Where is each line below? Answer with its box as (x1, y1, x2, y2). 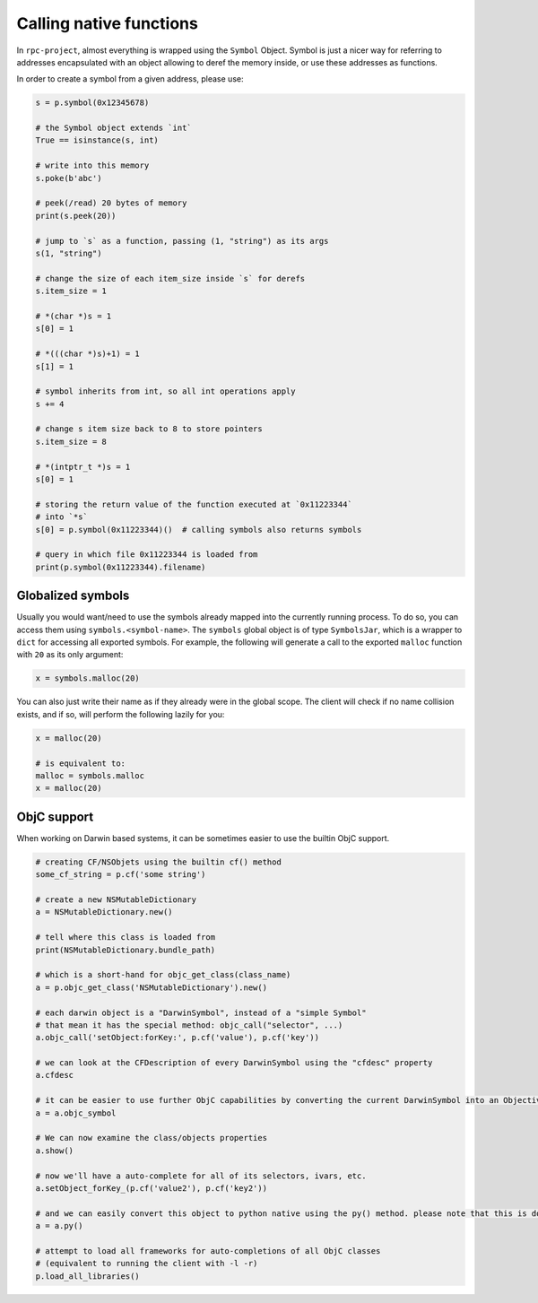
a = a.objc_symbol (35, 1108, 117, 1118)
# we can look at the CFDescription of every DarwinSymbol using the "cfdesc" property (35, 1058, 433, 1068)
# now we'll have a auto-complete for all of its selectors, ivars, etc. (35, 1170, 367, 1181)
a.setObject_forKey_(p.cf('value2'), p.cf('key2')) (35, 1183, 268, 1193)
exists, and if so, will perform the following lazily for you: (16, 708, 225, 719)
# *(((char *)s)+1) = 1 (35, 349, 141, 359)
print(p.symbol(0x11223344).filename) (35, 561, 206, 572)
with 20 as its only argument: (16, 649, 124, 660)
